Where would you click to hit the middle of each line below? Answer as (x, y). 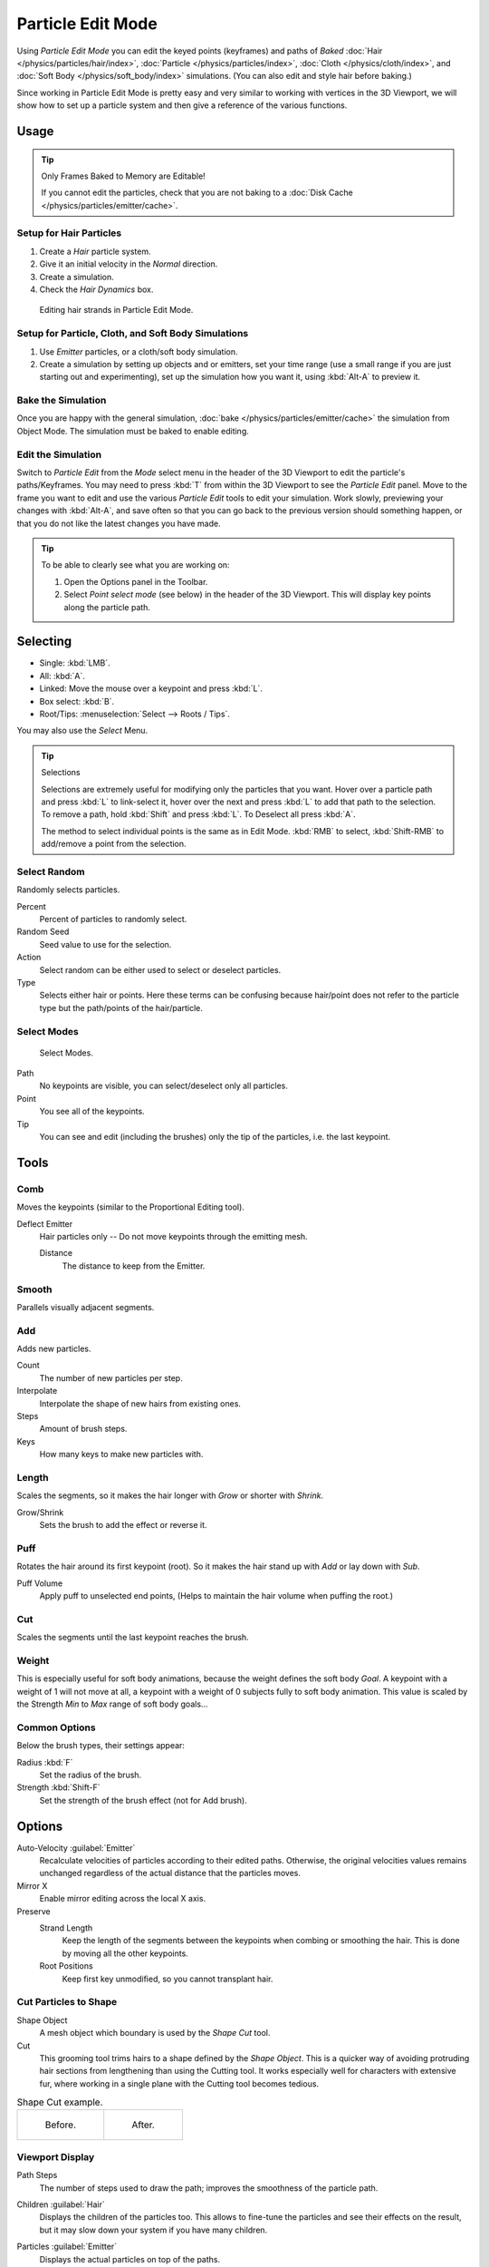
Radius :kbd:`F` (45, 1762)
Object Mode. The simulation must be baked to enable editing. (133, 431)
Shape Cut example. (60, 2102)
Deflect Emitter (45, 1223)
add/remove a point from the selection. (114, 844)
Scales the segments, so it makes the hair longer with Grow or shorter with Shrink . (170, 1495)
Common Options (56, 1727)
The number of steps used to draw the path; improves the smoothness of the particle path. (209, 2188)
